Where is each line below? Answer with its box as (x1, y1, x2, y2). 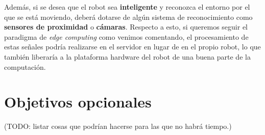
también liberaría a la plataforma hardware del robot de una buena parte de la (4, 51, 251, 62)
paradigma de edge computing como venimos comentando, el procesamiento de (4, 31, 249, 42)
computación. (4, 61, 46, 72)
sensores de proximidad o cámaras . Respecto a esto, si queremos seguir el (4, 21, 248, 32)
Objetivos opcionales (4, 91, 152, 112)
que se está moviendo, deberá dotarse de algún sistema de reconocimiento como (4, 11, 253, 22)
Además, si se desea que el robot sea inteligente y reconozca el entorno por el (4, 2, 250, 12)
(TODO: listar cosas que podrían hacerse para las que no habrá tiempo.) (4, 121, 232, 131)
